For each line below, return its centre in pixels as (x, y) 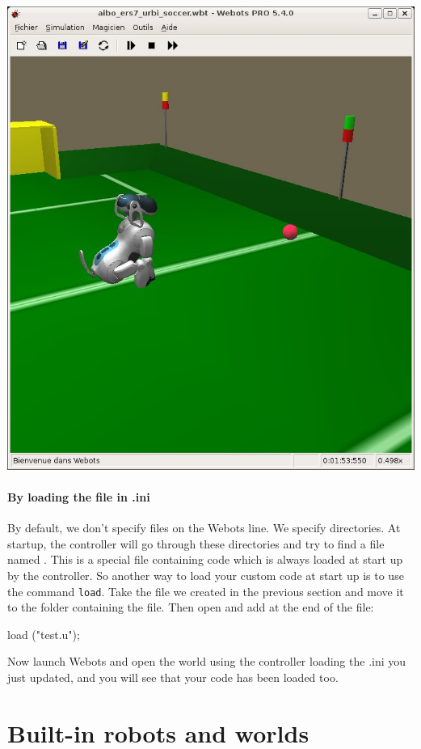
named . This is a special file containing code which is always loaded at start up (205, 559)
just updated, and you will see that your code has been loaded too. (173, 677)
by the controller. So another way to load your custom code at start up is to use (206, 575)
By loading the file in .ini (79, 496)
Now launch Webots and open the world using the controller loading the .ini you (207, 661)
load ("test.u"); (44, 634)
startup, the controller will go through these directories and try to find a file (196, 543)
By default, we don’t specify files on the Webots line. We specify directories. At (204, 528)
